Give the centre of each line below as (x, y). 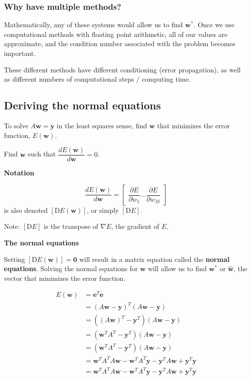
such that (42, 154)
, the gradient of (135, 226)
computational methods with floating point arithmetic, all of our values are (116, 34)
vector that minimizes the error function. (65, 278)
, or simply (103, 210)
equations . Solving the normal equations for (71, 268)
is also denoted (26, 210)
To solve (16, 125)
